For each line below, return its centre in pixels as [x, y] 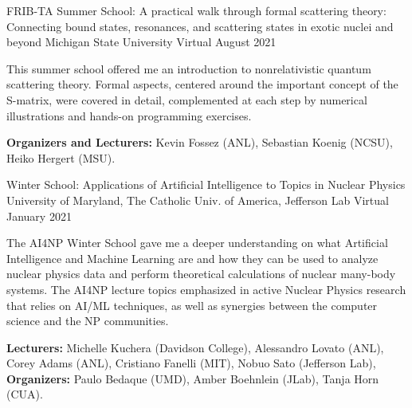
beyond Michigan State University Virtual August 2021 [141, 42]
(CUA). [25, 394]
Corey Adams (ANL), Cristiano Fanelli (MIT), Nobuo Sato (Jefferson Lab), [191, 363]
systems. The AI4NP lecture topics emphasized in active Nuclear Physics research [206, 289]
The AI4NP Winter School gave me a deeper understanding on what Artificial [197, 243]
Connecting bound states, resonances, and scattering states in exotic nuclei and [200, 26]
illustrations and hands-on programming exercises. [129, 115]
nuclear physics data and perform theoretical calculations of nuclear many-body [201, 274]
